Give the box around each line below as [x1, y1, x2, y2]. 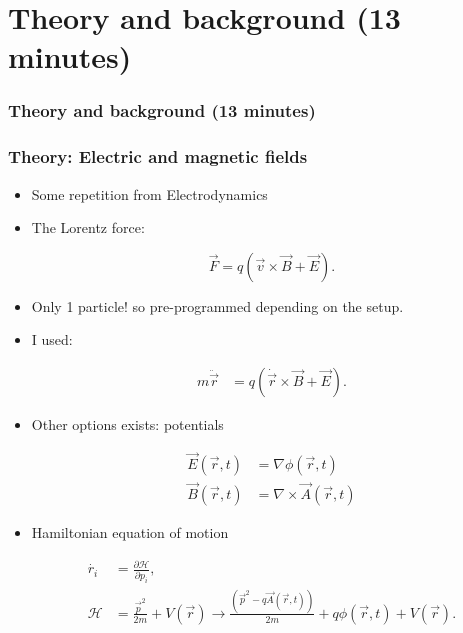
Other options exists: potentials [31, 414, 224, 435]
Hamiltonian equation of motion [31, 522, 229, 543]
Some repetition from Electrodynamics [31, 183, 268, 204]
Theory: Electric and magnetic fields [8, 144, 308, 169]
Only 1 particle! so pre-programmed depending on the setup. [31, 295, 404, 316]
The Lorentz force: [31, 217, 145, 238]
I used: [31, 329, 73, 350]
